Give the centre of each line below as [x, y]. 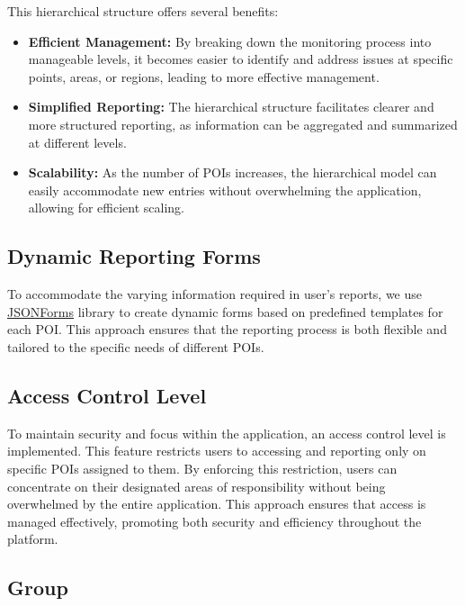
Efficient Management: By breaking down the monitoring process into [230, 41]
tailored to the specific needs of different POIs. [136, 346]
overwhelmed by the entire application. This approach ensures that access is [217, 504]
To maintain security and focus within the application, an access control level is [227, 433]
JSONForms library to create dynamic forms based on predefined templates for [225, 311]
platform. [33, 539]
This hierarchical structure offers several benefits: [143, 11]
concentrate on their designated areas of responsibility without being [197, 486]
